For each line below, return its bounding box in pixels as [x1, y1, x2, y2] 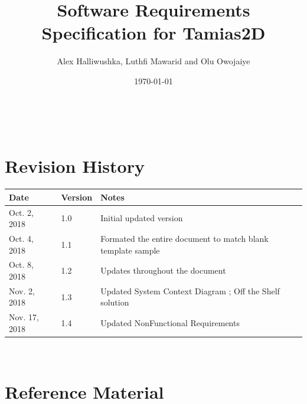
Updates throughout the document [100, 264, 226, 277]
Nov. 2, [9, 284, 35, 297]
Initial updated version [100, 212, 183, 224]
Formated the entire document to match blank [100, 232, 269, 244]
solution [100, 296, 129, 308]
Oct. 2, [9, 206, 34, 218]
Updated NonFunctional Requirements [100, 317, 240, 329]
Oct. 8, [9, 258, 34, 271]
